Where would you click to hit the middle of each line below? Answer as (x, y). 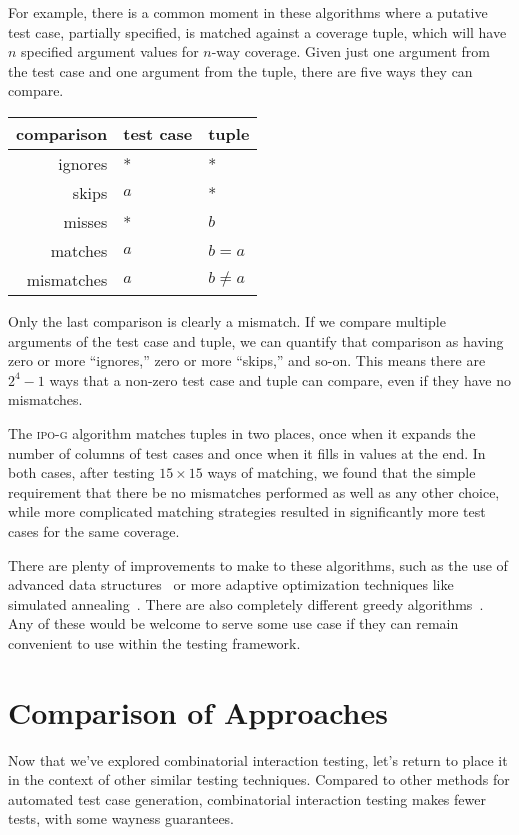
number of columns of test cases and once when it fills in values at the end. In (247, 452)
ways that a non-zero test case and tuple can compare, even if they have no (280, 379)
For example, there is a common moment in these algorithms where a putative (248, 12)
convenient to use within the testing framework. (154, 642)
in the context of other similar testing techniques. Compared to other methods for (259, 779)
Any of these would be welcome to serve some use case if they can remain (233, 623)
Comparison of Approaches (198, 711)
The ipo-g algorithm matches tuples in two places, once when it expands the (242, 432)
